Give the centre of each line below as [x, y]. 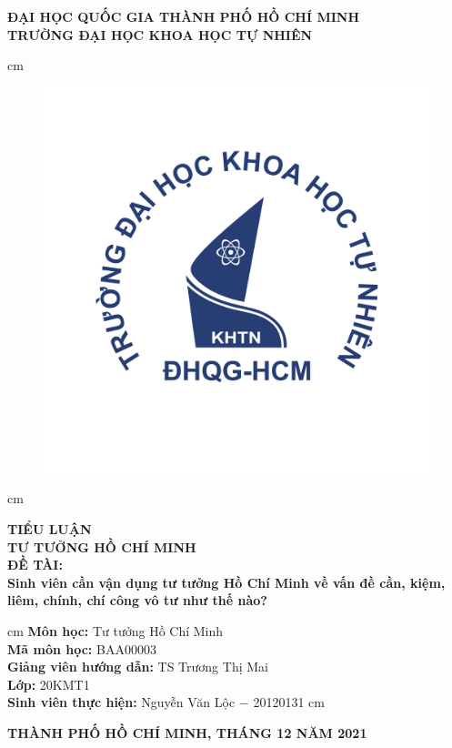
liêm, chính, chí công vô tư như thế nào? [137, 600]
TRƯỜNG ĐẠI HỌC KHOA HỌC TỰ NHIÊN [160, 34]
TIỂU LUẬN [50, 528]
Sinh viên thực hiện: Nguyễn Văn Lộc [121, 702]
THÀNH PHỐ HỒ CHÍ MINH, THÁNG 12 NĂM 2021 [187, 732]
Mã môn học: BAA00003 [82, 648]
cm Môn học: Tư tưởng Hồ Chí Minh [116, 630]
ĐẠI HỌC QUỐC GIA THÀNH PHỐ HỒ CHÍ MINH [184, 16]
